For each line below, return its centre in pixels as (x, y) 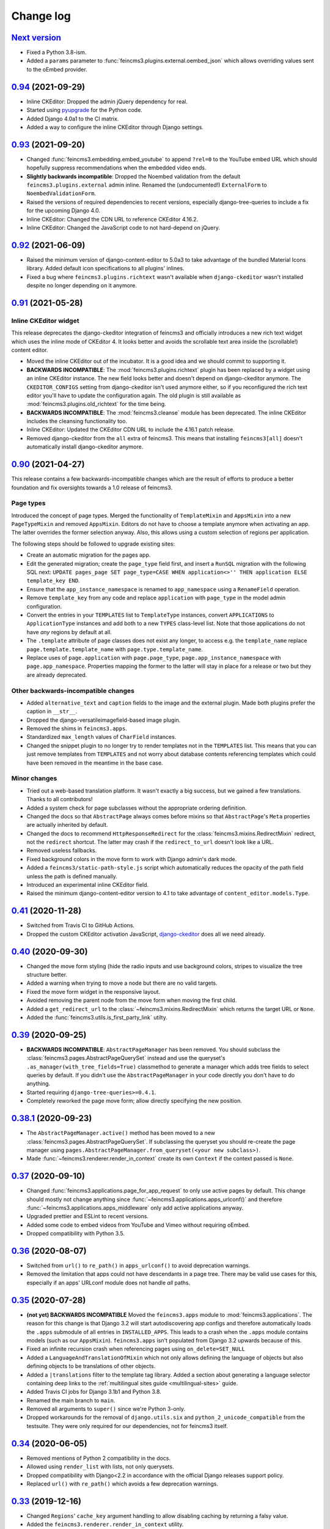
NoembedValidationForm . (61, 193)
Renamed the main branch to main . (71, 1400)
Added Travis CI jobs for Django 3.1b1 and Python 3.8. (94, 1392)
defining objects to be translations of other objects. (91, 1366)
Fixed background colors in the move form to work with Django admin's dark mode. (132, 859)
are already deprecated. (57, 675)
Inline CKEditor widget (45, 320)
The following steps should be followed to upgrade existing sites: (93, 544)
